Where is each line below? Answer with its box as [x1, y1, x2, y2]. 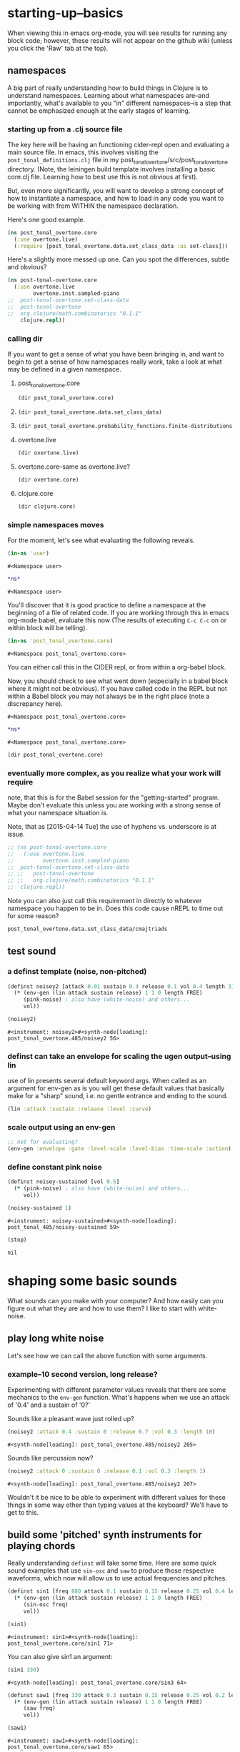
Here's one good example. [7, 215, 86, 224]
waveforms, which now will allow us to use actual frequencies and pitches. [7, 1574, 227, 1583]
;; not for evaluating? [7, 1138, 79, 1146]
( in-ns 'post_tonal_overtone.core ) [7, 637, 114, 644]
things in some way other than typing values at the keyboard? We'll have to [7, 1500, 229, 1509]
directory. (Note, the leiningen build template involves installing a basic [7, 164, 216, 173]
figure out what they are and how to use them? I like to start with [7, 1304, 197, 1313]
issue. [7, 830, 25, 838]
